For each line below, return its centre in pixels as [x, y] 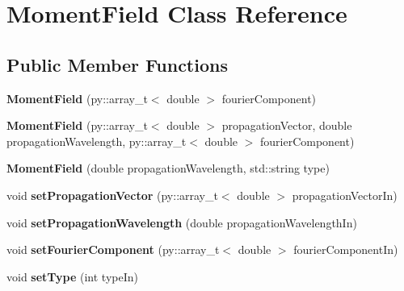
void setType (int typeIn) [72, 276]
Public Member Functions [117, 64]
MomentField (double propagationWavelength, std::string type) [168, 168]
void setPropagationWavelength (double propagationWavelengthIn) [182, 222]
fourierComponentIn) [346, 249]
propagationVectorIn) [345, 195]
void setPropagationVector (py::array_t [112, 195]
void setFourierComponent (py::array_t [113, 249]
